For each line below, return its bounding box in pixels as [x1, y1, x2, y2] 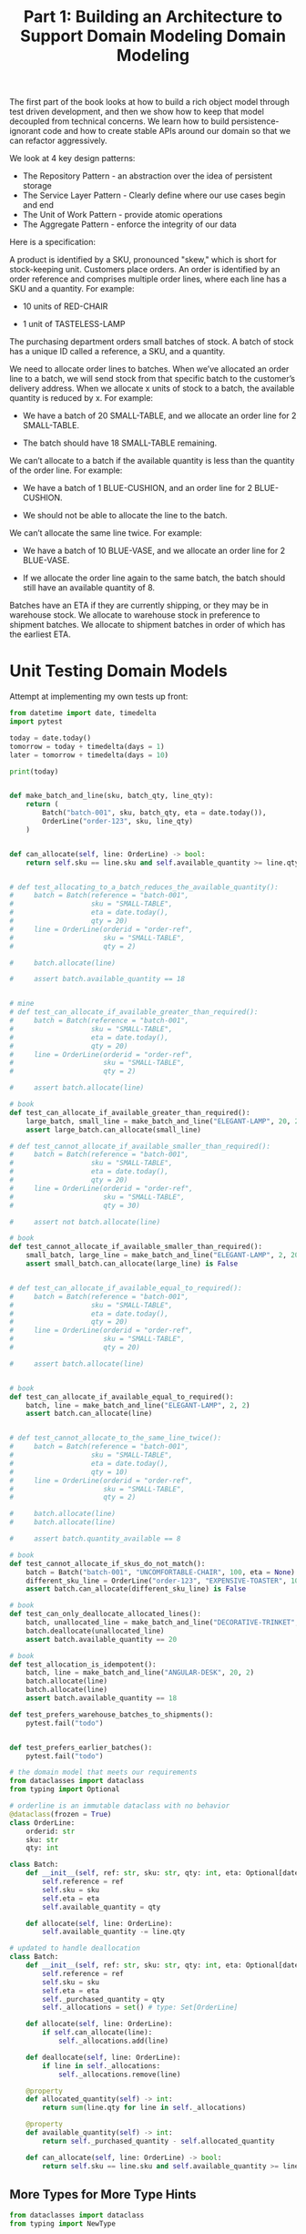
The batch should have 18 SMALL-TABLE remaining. [22, 437, 218, 448]
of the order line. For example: [9, 465, 123, 476]
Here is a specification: [9, 237, 96, 248]
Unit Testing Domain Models [9, 661, 228, 681]
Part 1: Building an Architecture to [23, 6, 283, 27]
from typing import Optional [9, 1785, 120, 1794]
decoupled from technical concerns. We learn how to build [9, 116, 229, 127]
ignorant [9, 126, 41, 137]
